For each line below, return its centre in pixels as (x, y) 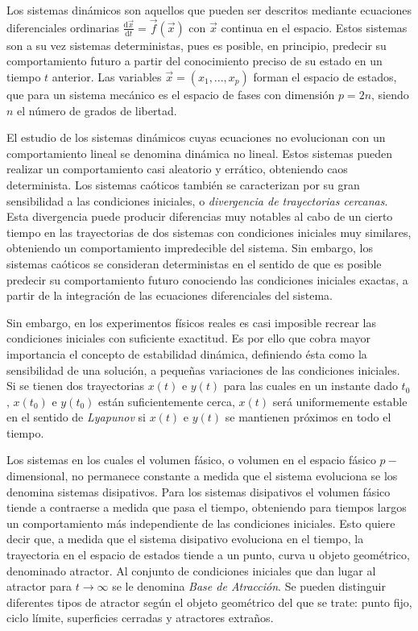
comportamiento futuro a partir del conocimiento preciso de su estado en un (195, 61)
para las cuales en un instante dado (310, 386)
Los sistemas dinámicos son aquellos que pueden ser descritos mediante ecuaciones (209, 10)
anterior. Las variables (107, 77)
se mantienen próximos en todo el (308, 417)
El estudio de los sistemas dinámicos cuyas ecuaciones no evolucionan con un (196, 137)
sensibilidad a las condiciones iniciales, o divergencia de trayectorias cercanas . (197, 200)
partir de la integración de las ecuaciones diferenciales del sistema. (170, 295)
